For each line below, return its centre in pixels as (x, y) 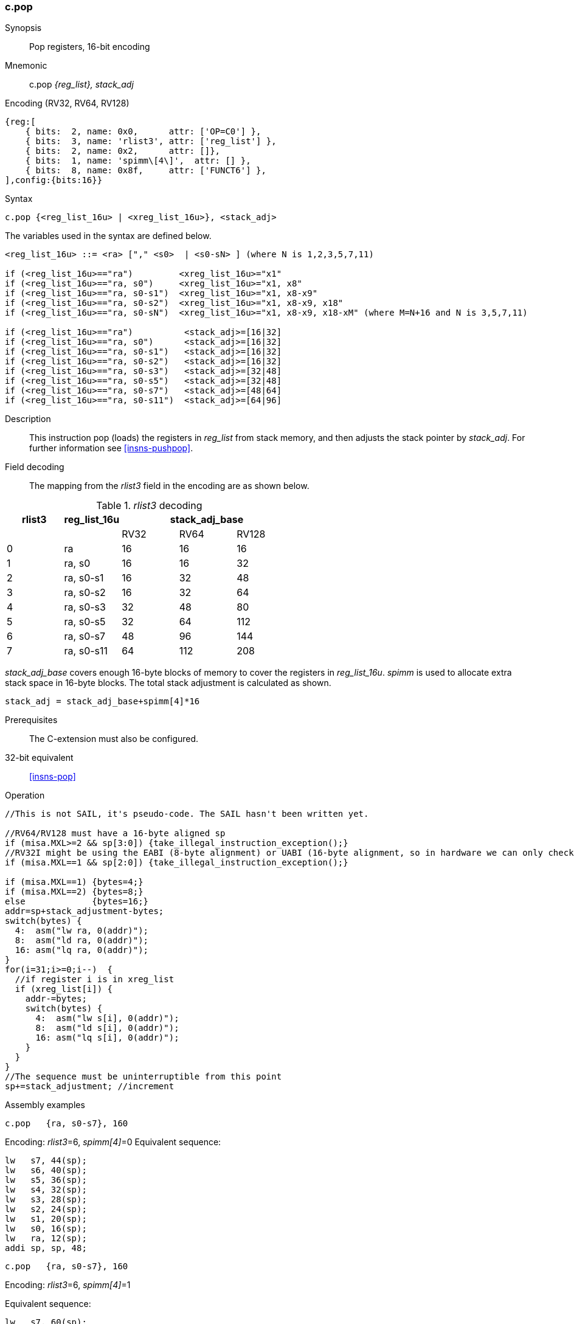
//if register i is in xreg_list (95, 979)
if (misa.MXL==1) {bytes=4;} (74, 882)
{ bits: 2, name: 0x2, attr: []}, (123, 151)
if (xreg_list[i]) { (64, 989)
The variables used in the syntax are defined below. (108, 236)
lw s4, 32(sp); (46, 1190)
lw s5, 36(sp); (46, 1180)
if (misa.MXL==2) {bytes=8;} (74, 892)
